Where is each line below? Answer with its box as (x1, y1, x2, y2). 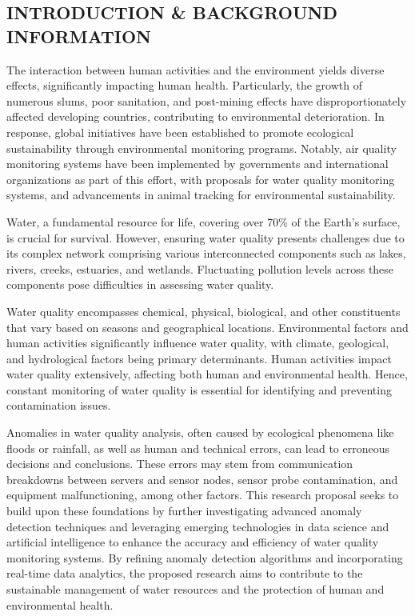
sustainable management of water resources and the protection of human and (6, 581, 385, 597)
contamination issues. (6, 397, 111, 414)
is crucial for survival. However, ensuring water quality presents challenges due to (6, 229, 405, 246)
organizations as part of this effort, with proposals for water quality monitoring (6, 170, 395, 187)
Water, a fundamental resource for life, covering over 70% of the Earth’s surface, (6, 213, 401, 230)
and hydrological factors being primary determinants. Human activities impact (6, 350, 392, 366)
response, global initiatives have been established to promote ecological (6, 123, 354, 140)
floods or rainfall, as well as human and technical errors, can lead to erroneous (6, 439, 389, 456)
